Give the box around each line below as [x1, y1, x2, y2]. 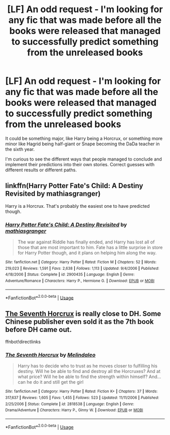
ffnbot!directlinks [5, 339, 41, 345]
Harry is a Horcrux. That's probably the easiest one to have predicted [5, 203, 150, 209]
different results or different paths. [5, 167, 77, 173]
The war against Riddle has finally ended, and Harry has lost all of [17, 239, 155, 245]
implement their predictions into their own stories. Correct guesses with [5, 161, 155, 167]
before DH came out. [5, 325, 72, 334]
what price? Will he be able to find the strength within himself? [17, 374, 148, 380]
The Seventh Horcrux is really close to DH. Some [5, 309, 161, 318]
